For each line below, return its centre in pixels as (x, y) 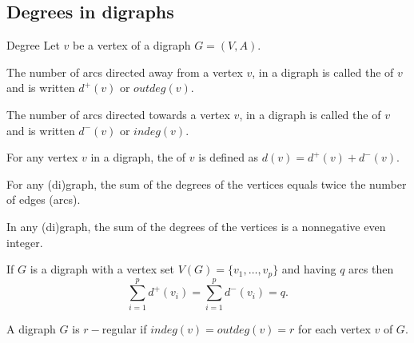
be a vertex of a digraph (132, 45)
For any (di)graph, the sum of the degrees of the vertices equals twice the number (207, 183)
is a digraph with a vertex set (102, 269)
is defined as (229, 157)
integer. (25, 242)
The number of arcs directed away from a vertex (125, 72)
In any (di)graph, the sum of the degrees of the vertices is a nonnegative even (196, 226)
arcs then (371, 269)
